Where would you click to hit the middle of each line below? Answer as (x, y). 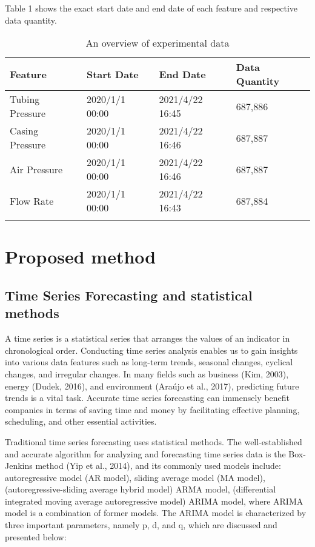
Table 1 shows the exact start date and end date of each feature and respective (151, 8)
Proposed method (81, 257)
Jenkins (19, 466)
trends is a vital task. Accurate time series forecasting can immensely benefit (148, 398)
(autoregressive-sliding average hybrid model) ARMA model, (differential (141, 489)
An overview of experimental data (157, 43)
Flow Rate (32, 201)
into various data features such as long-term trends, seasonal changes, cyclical (149, 362)
